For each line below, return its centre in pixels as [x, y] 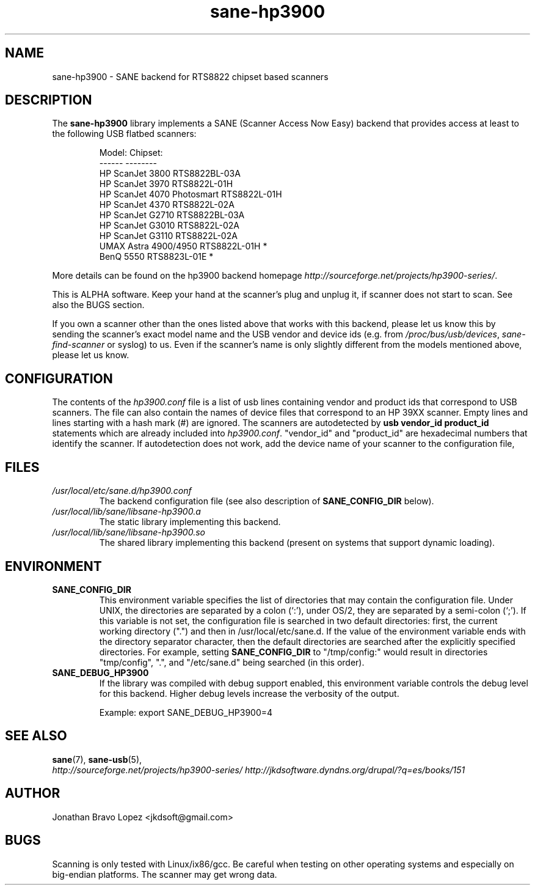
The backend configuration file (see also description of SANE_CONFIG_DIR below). [267, 501]
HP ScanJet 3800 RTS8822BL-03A [170, 174]
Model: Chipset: [131, 153]
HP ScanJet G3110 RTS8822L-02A [168, 236]
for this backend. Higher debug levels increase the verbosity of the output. [249, 693]
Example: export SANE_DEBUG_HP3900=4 [186, 712]
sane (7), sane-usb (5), [97, 759]
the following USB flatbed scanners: [124, 134]
